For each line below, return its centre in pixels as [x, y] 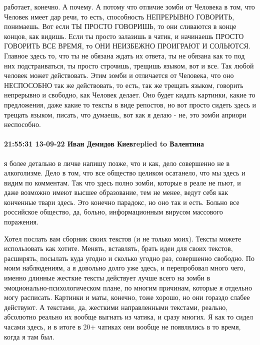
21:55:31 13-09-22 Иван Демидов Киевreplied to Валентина [104, 144]
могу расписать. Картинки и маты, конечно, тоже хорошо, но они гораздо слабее [127, 297]
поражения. [21, 222]
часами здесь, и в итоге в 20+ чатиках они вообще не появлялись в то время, [122, 327]
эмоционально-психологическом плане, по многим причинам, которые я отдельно [128, 287]
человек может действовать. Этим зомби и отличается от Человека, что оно [119, 75]
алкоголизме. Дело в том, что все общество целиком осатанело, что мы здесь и [125, 173]
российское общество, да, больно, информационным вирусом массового [113, 212]
